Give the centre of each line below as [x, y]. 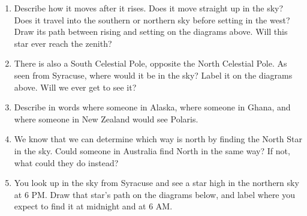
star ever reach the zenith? [63, 43]
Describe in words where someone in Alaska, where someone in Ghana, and [152, 107]
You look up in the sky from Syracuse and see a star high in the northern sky [156, 183]
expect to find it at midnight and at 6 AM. [93, 206]
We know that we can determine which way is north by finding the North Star [158, 139]
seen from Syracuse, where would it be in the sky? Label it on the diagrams [153, 75]
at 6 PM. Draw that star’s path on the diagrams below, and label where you [155, 194]
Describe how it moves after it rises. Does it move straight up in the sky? [149, 8]
